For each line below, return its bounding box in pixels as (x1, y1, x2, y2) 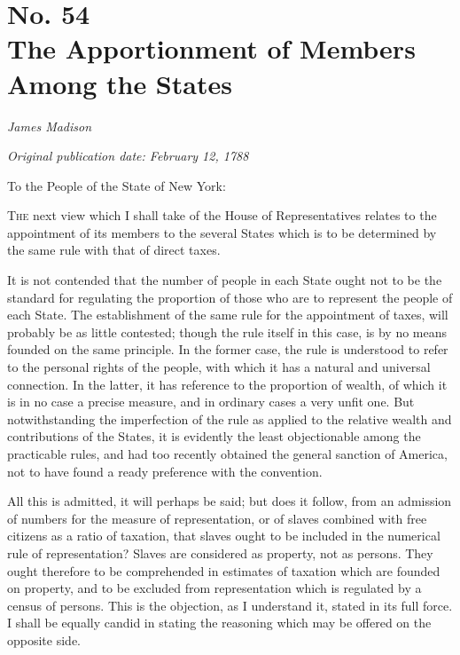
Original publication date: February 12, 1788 (7, 146, 249, 165)
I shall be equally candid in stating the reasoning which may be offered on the (7, 613, 432, 632)
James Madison (7, 116, 92, 135)
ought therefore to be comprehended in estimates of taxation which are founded (7, 561, 441, 580)
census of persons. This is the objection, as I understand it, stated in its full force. (7, 596, 453, 614)
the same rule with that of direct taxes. (7, 241, 221, 259)
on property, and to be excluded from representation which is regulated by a (7, 579, 422, 597)
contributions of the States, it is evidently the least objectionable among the (7, 427, 421, 446)
